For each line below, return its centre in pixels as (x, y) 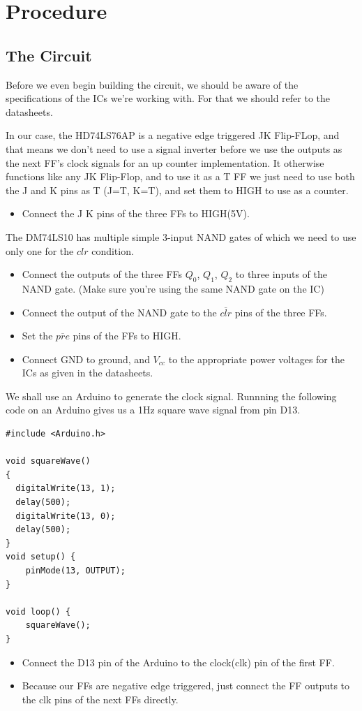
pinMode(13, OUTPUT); (75, 571)
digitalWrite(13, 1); (66, 489)
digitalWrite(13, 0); (66, 516)
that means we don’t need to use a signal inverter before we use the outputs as (174, 148)
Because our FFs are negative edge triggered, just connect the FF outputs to (186, 686)
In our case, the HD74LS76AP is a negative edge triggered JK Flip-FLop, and (173, 135)
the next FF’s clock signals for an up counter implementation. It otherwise (165, 162)
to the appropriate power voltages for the (256, 359)
